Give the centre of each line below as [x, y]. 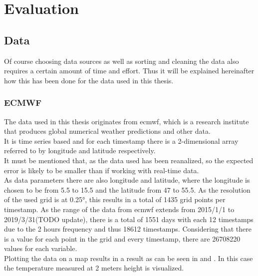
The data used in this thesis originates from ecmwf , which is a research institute [127, 121]
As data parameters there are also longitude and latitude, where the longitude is [127, 180]
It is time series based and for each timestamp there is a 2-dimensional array [121, 140]
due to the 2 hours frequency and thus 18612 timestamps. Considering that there [128, 229]
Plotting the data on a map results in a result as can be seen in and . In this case [129, 258]
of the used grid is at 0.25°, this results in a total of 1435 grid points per [115, 199]
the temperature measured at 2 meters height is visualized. [94, 268]
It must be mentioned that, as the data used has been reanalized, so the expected [129, 160]
